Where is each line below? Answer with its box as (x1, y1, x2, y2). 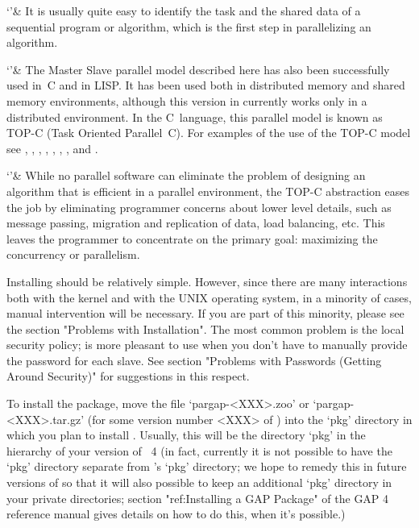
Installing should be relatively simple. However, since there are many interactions (6, 272, 408, 289)
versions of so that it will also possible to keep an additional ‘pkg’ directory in (6, 474, 392, 491)
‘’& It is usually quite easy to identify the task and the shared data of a (6, 2, 361, 19)
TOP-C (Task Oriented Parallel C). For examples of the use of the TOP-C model (6, 124, 411, 141)
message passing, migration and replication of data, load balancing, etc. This (6, 214, 385, 231)
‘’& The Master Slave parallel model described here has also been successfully (6, 60, 390, 77)
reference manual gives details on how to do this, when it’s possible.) (6, 505, 346, 522)
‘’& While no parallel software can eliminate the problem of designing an (6, 167, 366, 184)
